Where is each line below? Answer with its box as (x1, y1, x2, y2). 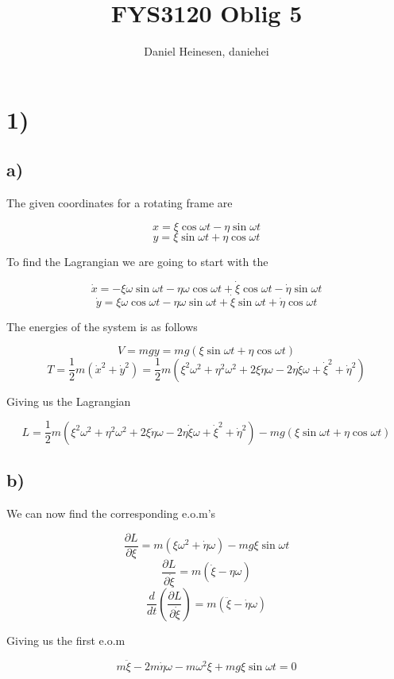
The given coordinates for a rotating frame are (6, 195, 233, 211)
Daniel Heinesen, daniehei (144, 43, 269, 60)
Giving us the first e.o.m (6, 631, 126, 648)
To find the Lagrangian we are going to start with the (6, 253, 268, 269)
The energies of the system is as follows (6, 318, 198, 334)
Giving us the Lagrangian (6, 392, 131, 409)
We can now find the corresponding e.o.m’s (6, 505, 216, 522)
